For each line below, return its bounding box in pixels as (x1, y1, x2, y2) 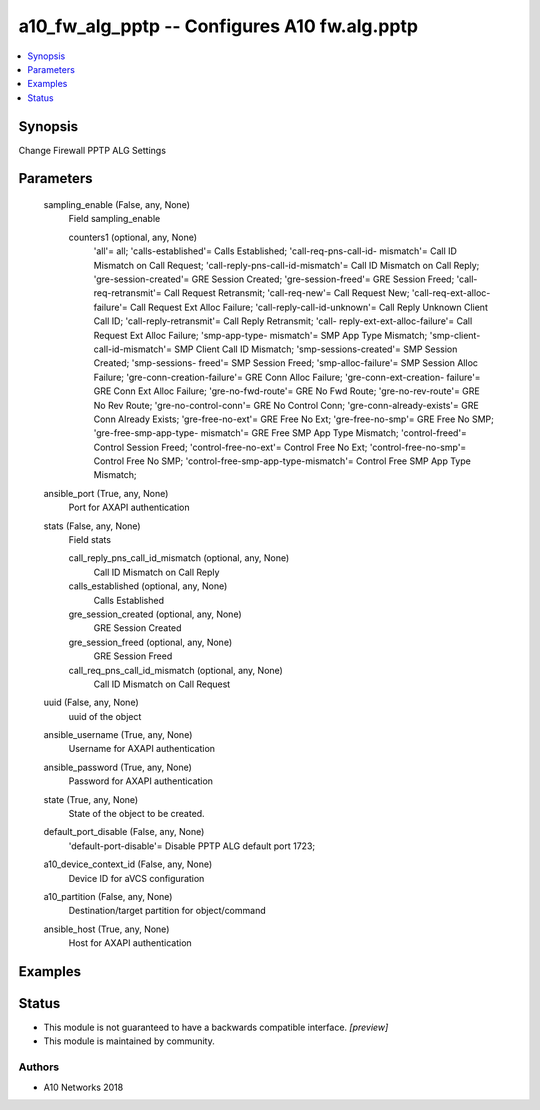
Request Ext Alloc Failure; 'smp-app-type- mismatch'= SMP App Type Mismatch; (93, 329, 428, 341)
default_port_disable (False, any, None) (43, 826, 205, 838)
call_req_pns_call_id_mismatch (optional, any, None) (68, 664, 284, 676)
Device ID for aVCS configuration (68, 872, 205, 884)
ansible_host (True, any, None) (43, 923, 170, 935)
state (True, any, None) (43, 793, 139, 805)
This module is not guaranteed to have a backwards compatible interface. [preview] (43, 1021, 389, 1034)
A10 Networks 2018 (43, 1081, 124, 1093)
